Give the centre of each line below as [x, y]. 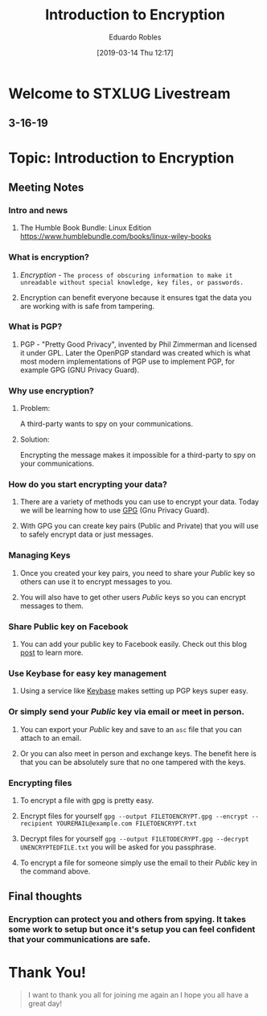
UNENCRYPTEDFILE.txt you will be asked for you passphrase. [118, 847]
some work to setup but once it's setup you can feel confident [132, 929]
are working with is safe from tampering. [87, 306]
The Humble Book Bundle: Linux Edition [86, 228]
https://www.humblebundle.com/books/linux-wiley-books [115, 237]
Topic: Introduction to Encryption [121, 158]
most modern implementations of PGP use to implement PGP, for [127, 361]
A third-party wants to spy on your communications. [107, 424]
